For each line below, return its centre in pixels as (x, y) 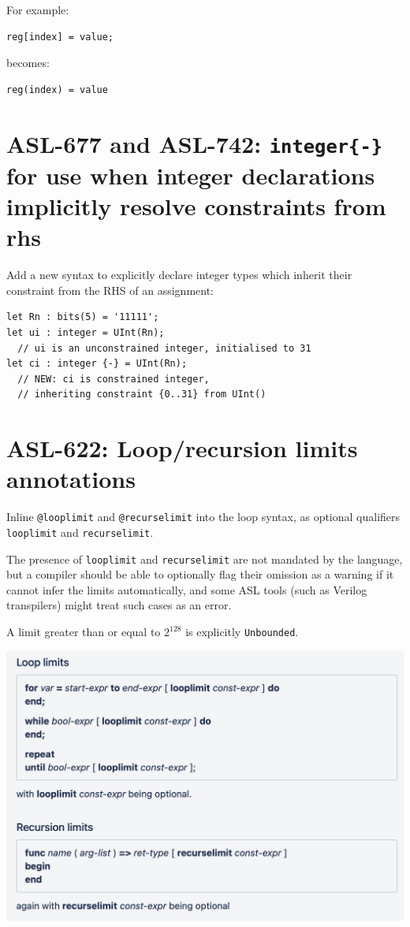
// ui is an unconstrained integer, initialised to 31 (164, 348)
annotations (71, 479)
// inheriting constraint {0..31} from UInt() (142, 395)
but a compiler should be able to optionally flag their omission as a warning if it (200, 574)
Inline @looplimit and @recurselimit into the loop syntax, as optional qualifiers (203, 517)
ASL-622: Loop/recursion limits (182, 448)
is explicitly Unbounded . (242, 631)
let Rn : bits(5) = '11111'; (83, 317)
